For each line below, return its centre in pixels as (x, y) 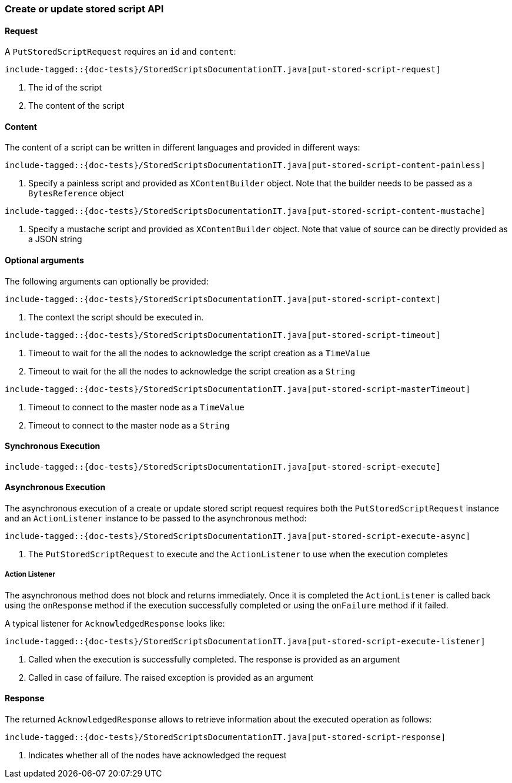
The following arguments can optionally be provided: (107, 281)
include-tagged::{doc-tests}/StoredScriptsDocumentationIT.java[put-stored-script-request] (223, 70)
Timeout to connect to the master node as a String (129, 425)
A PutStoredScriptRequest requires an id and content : (121, 52)
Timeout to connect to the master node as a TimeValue (136, 407)
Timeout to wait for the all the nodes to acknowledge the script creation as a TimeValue (199, 353)
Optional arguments (44, 260)
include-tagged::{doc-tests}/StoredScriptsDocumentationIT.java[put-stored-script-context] (223, 299)
